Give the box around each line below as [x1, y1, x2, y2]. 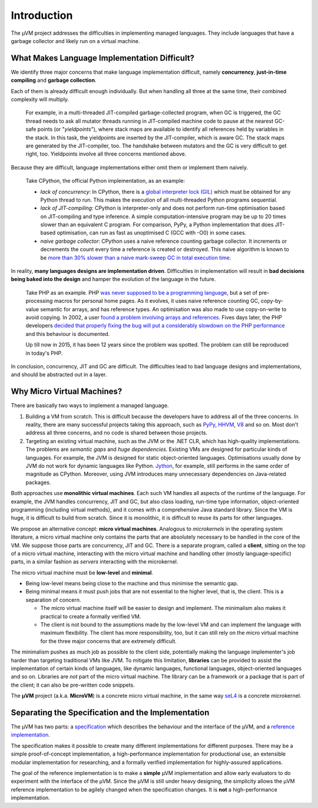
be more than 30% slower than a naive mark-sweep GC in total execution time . [40, 254, 232, 261]
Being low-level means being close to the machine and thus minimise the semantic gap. [25, 580, 238, 587]
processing [25, 298, 53, 305]
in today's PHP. [25, 349, 63, 357]
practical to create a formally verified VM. [40, 613, 141, 620]
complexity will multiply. [11, 96, 69, 103]
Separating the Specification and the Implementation [11, 707, 210, 717]
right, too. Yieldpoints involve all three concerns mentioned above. [25, 150, 187, 157]
